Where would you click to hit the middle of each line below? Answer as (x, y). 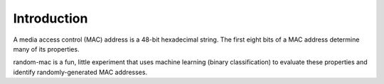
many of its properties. (46, 49)
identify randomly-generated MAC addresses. (80, 72)
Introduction (50, 18)
